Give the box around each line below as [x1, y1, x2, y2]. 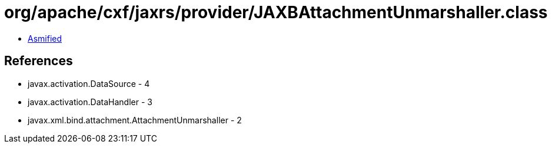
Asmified [28, 33, 62, 43]
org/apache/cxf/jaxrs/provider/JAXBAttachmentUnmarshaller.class [4, 2, 548, 22]
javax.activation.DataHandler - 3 [28, 96, 152, 107]
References [4, 53, 73, 69]
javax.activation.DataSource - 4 [28, 78, 150, 89]
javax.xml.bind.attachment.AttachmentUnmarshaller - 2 [28, 115, 242, 125]
